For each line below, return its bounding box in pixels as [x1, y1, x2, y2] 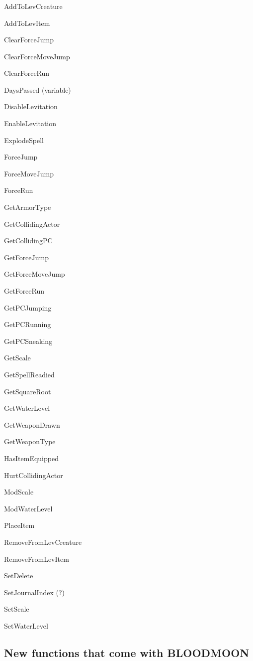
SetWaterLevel [4, 620, 48, 631]
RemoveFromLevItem [4, 553, 69, 564]
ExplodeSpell [4, 135, 44, 145]
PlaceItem [4, 520, 35, 530]
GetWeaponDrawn [4, 419, 60, 430]
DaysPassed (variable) [4, 84, 71, 95]
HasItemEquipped [4, 453, 59, 463]
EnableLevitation [4, 118, 57, 129]
